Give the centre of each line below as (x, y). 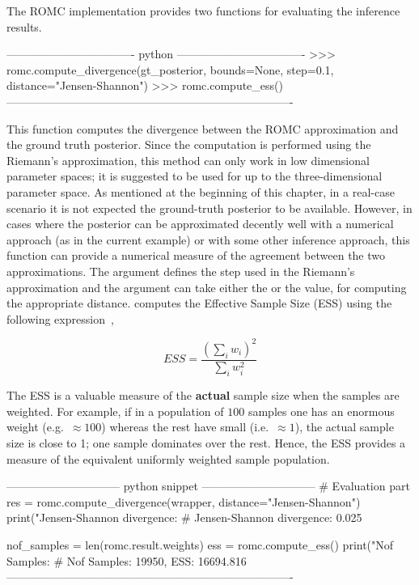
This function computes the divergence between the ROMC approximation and (203, 128)
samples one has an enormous (321, 411)
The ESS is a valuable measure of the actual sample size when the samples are (203, 395)
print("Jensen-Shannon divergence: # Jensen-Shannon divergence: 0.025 (184, 517)
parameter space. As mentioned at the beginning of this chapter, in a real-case (201, 191)
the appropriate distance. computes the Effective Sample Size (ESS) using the (199, 303)
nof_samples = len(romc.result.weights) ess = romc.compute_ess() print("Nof (200, 545)
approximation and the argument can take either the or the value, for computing (207, 287)
